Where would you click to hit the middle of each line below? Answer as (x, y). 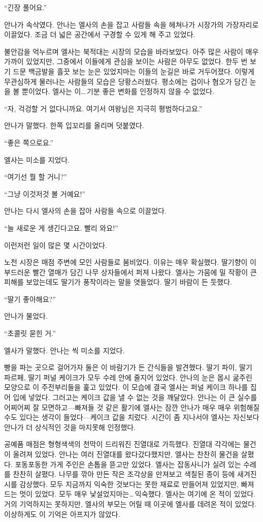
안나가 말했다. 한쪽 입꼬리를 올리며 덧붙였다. (74, 125)
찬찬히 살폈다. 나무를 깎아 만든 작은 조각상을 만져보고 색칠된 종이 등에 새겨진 (135, 474)
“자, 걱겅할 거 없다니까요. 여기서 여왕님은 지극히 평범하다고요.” (103, 108)
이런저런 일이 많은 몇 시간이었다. (56, 245)
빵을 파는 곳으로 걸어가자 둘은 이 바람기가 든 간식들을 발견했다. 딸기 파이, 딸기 (128, 367)
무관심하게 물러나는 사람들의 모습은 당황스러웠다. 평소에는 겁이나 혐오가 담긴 (126, 81)
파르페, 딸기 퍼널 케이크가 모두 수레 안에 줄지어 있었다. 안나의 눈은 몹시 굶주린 (128, 377)
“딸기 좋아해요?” (30, 299)
